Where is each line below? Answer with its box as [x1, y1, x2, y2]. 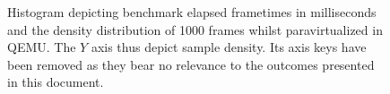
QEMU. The [7, 38, 76, 56]
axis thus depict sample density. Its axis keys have [91, 38, 367, 56]
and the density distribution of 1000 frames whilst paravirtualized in [7, 20, 383, 38]
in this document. [7, 73, 104, 91]
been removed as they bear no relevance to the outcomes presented [7, 55, 375, 73]
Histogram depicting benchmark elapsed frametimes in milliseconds [7, 3, 377, 21]
